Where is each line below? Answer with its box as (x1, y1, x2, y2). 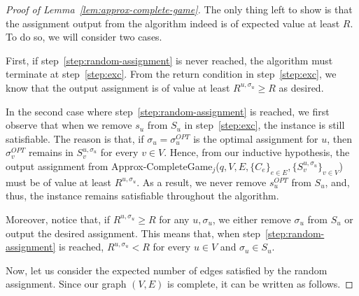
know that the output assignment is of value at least (6, 80, 230, 94)
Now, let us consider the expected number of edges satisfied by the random (6, 262, 328, 277)
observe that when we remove (6, 118, 132, 132)
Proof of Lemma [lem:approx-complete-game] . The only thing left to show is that (6, 2, 353, 16)
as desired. (279, 80, 324, 94)
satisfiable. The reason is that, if (6, 131, 144, 146)
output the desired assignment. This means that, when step (6, 225, 261, 240)
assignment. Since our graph (6, 276, 127, 291)
